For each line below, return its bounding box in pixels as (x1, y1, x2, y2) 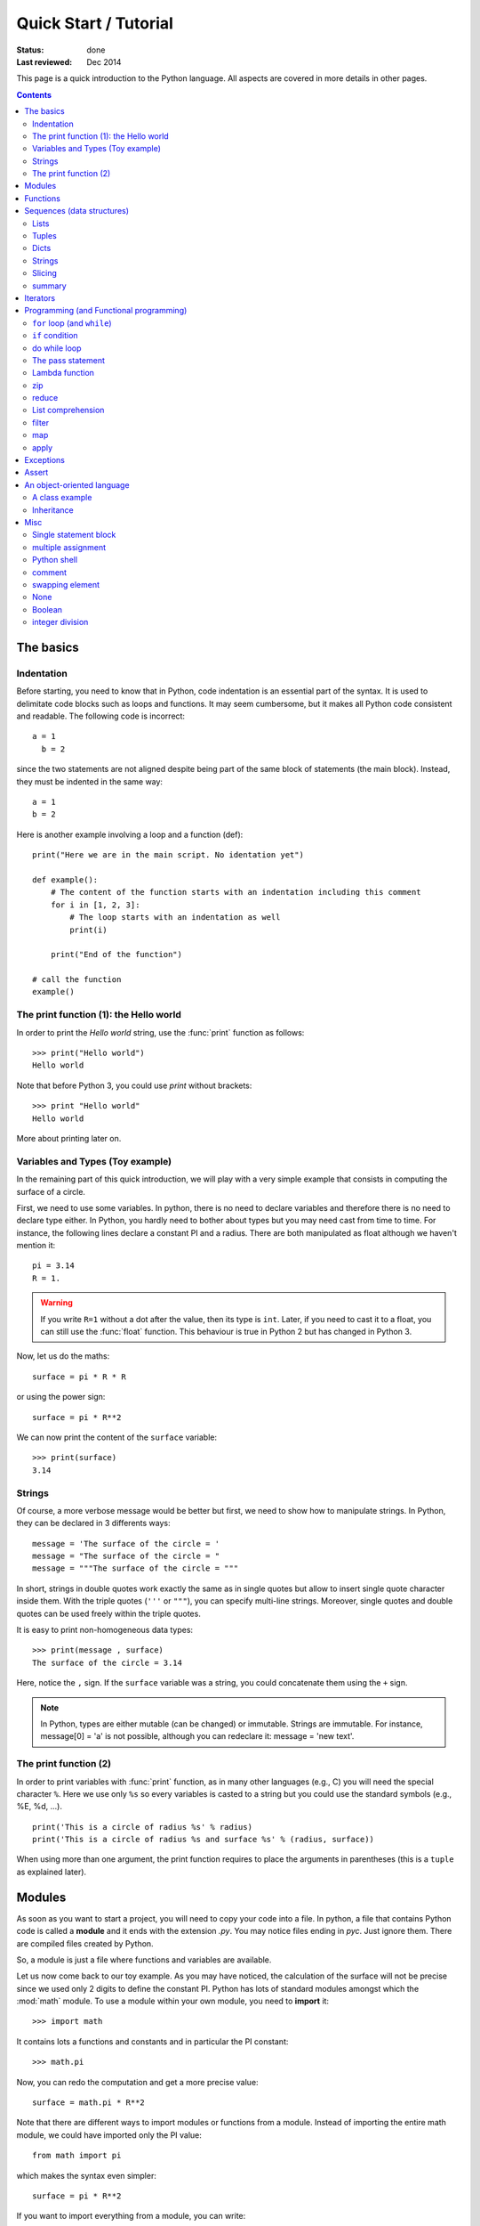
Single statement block (32, 530, 116, 540)
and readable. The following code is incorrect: (16, 711, 186, 721)
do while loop (32, 343, 82, 353)
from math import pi (32, 2150, 122, 2161)
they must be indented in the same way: (16, 776, 164, 787)
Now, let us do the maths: (16, 1351, 110, 1361)
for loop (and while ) (32, 317, 112, 329)
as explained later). (16, 1866, 87, 1877)
